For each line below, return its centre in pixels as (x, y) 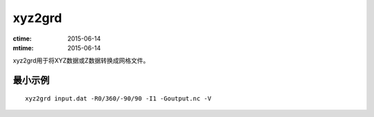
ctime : (22, 39)
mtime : (23, 47)
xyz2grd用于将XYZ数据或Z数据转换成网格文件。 (81, 61)
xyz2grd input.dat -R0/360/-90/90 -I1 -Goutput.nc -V (118, 98)
